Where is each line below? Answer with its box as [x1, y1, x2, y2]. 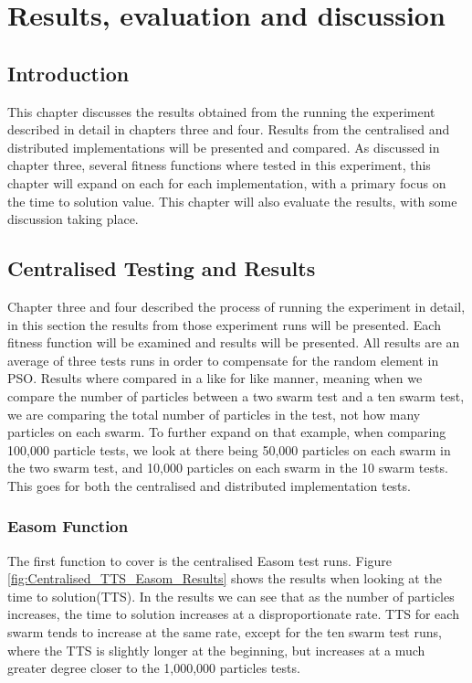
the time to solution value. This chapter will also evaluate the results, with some [7, 191, 457, 210]
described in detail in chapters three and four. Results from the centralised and [7, 120, 450, 139]
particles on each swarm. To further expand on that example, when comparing [7, 422, 446, 442]
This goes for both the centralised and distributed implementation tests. [7, 475, 411, 495]
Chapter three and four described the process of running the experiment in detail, [7, 296, 466, 315]
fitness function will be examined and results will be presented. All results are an [7, 333, 460, 352]
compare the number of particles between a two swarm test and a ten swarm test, [7, 386, 465, 405]
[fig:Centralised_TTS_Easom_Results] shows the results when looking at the [7, 569, 442, 588]
